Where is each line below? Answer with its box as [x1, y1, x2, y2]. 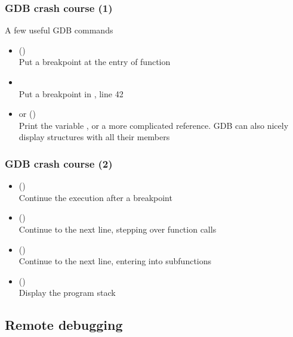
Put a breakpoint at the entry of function [18, 55, 171, 68]
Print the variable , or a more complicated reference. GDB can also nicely [18, 119, 289, 131]
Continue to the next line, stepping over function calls [18, 222, 217, 235]
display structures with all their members [18, 131, 170, 143]
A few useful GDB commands [5, 24, 113, 36]
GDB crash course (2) [5, 156, 113, 171]
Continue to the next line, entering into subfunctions [18, 255, 212, 267]
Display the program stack [18, 286, 116, 299]
